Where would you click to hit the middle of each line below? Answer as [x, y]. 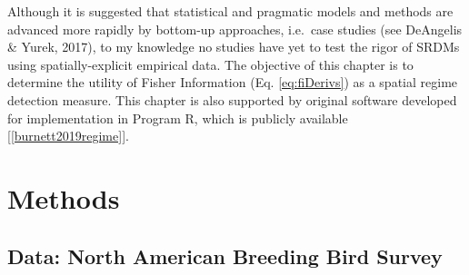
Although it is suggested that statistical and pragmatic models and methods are [230, 11]
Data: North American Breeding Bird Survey [225, 255]
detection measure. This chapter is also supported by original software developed [232, 99]
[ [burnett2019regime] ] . [68, 136]
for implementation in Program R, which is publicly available [178, 118]
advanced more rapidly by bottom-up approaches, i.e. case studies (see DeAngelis [235, 29]
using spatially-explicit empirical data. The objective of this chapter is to [210, 64]
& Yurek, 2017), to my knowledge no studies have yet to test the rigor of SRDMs [234, 47]
